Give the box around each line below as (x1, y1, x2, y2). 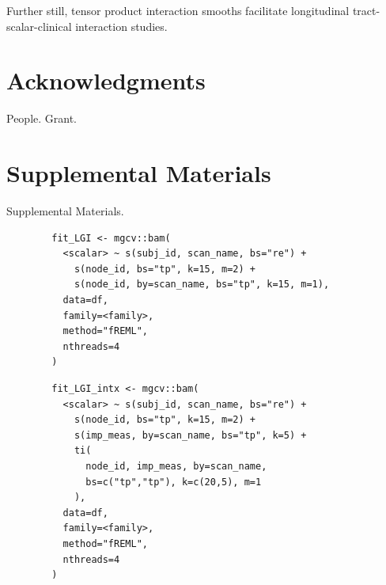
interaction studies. (75, 17, 168, 34)
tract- (352, 2, 380, 18)
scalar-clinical (6, 17, 72, 34)
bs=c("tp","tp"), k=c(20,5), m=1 (85, 476, 262, 488)
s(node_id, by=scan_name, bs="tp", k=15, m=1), (74, 279, 330, 291)
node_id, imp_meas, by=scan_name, (85, 460, 267, 472)
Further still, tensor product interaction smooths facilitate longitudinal (6, 2, 350, 18)
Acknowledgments (6, 64, 206, 97)
